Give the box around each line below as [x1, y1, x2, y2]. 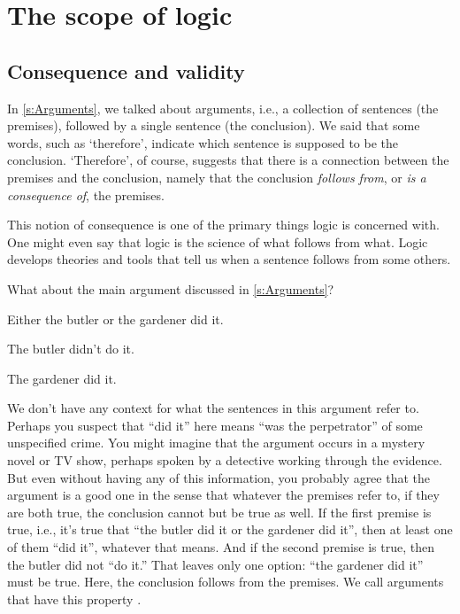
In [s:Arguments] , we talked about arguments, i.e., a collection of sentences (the [7, 98, 439, 117]
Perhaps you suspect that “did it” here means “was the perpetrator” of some [7, 416, 423, 434]
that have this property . [7, 589, 142, 608]
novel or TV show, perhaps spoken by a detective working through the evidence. [7, 451, 442, 470]
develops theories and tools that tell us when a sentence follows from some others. [7, 250, 451, 268]
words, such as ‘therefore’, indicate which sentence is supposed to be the [7, 133, 399, 152]
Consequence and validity [7, 57, 245, 84]
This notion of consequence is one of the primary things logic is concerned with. [7, 215, 440, 234]
